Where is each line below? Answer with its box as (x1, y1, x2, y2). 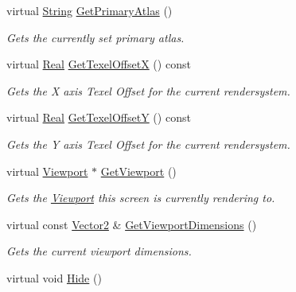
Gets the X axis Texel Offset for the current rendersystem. (6, 82, 290, 99)
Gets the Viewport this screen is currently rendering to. (6, 189, 275, 206)
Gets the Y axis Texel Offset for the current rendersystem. (6, 135, 290, 152)
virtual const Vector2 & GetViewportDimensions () (6, 216, 257, 232)
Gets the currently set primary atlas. (6, 29, 185, 45)
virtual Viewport (6, 162, 88, 179)
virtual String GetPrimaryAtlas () (6, 2, 173, 18)
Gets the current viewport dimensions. (6, 243, 192, 259)
